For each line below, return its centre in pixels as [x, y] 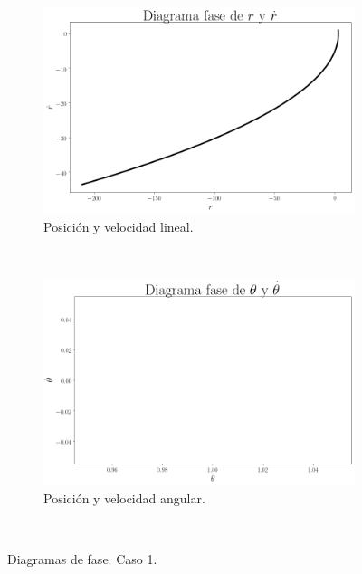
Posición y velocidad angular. [124, 497]
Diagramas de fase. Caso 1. [82, 559]
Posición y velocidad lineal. [119, 226]
